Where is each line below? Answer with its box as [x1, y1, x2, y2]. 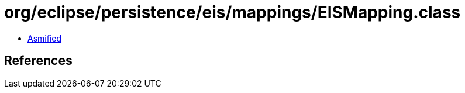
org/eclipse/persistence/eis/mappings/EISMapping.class [4, 2, 461, 22]
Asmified [27, 33, 62, 43]
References [4, 53, 73, 68]
